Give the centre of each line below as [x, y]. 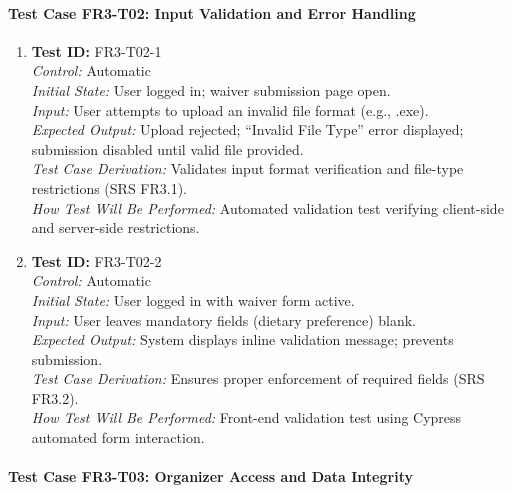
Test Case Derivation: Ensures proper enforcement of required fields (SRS [258, 378]
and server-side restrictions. [115, 227]
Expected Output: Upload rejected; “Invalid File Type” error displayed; [247, 129]
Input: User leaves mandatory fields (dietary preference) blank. [223, 319]
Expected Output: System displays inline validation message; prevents [242, 339]
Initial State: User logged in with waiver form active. [193, 299]
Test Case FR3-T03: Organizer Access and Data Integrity [210, 476]
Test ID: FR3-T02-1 [96, 50]
